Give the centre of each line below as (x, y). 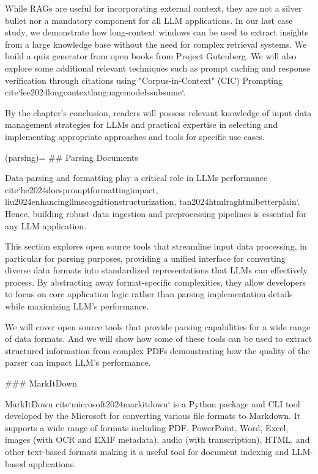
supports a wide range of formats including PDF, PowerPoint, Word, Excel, (147, 427)
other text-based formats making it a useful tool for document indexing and (147, 451)
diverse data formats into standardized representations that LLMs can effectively (156, 270)
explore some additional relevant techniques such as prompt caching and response (158, 68)
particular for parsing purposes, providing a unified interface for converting (145, 258)
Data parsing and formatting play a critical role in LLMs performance (136, 178)
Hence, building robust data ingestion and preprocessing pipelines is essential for (156, 213)
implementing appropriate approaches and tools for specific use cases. (135, 136)
